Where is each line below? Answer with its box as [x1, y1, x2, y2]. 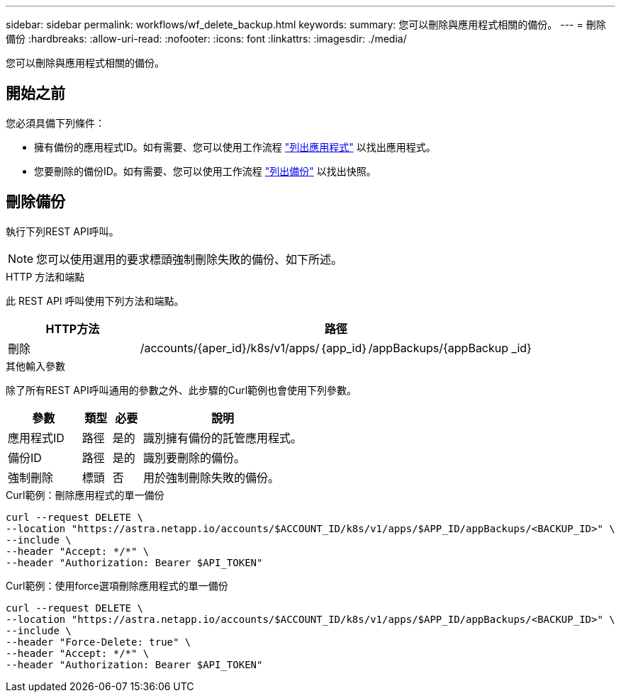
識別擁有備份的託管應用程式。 [142, 430, 302, 445]
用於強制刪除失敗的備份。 [142, 470, 279, 485]
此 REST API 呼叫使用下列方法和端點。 [6, 294, 184, 307]
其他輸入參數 [6, 359, 65, 372]
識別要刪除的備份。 [142, 450, 245, 465]
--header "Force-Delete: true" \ [6, 636, 191, 648]
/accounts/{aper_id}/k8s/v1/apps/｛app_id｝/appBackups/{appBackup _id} [140, 340, 532, 355]
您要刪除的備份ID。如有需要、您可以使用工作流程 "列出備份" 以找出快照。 [34, 164, 376, 177]
